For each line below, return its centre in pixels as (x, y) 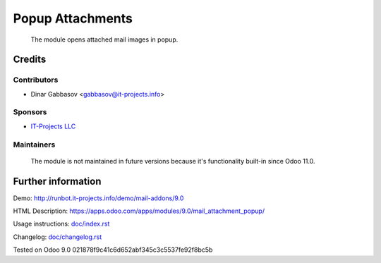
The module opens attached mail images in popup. (104, 39)
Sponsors (30, 112)
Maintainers (34, 145)
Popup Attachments (73, 18)
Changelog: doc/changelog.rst (58, 237)
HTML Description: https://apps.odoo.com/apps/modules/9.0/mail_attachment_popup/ (139, 211)
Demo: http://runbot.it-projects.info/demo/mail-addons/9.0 (98, 198)
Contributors (36, 80)
